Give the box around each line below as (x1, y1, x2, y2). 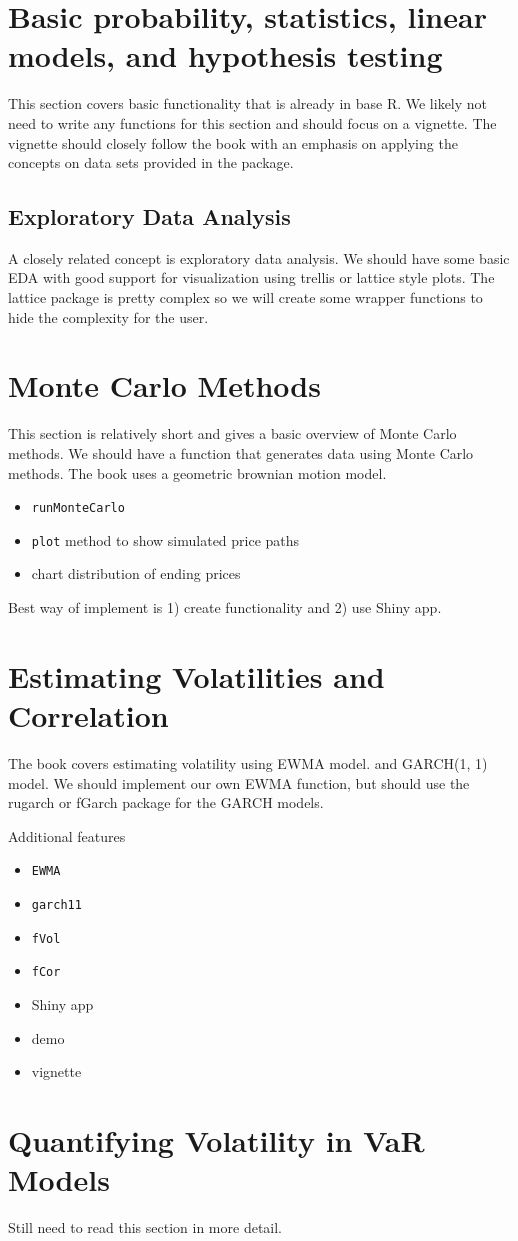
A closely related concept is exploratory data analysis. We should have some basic (8, 247, 510, 268)
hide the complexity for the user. (8, 306, 209, 327)
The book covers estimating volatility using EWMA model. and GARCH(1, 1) (8, 752, 488, 773)
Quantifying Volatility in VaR (8, 1119, 425, 1160)
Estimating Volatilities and (8, 655, 385, 696)
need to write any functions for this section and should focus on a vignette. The (8, 112, 497, 133)
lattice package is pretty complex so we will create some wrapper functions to (8, 287, 483, 308)
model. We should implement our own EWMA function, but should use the (8, 772, 470, 793)
